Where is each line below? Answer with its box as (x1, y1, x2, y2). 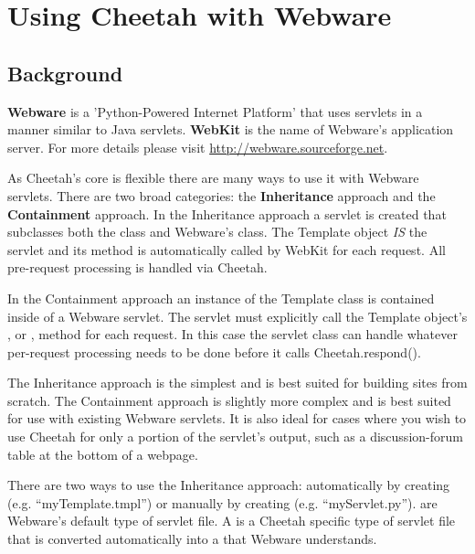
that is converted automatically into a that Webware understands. (7, 529, 377, 549)
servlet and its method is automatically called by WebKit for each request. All (7, 240, 446, 259)
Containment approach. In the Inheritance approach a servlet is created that (7, 204, 447, 223)
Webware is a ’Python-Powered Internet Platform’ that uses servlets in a (7, 101, 423, 121)
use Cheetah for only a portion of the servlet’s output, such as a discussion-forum (7, 427, 463, 446)
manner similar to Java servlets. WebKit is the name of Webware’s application (7, 120, 454, 139)
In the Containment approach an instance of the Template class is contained (7, 288, 435, 307)
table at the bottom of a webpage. (7, 444, 198, 463)
